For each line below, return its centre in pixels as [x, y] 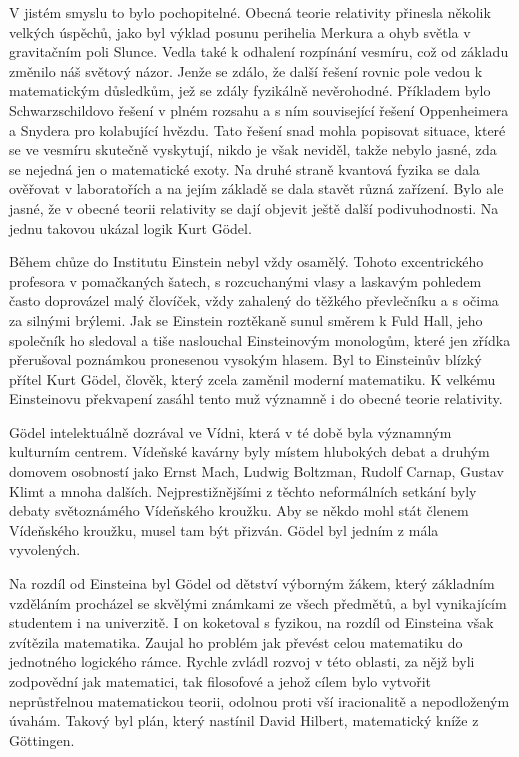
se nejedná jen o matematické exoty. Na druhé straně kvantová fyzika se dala [244, 168]
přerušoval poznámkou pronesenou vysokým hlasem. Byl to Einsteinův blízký [245, 359]
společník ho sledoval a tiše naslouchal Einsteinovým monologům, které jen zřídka [260, 339]
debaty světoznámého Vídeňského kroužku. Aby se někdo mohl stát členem [239, 510]
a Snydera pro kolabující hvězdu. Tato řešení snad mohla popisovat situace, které [257, 129]
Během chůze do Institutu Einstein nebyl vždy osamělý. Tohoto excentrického [246, 261]
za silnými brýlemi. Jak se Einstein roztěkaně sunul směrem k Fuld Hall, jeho [246, 319]
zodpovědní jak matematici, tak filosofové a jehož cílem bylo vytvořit [220, 681]
